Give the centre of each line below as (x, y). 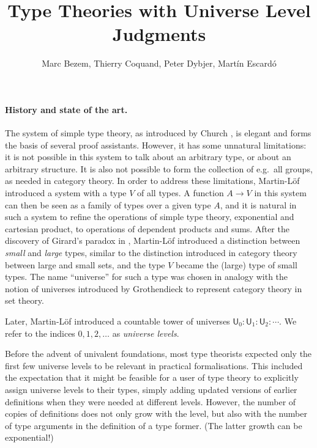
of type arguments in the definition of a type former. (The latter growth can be (154, 425)
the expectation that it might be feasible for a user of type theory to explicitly (152, 377)
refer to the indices (40, 333)
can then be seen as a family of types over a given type (108, 204)
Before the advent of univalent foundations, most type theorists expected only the (158, 354)
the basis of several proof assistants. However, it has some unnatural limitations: (156, 145)
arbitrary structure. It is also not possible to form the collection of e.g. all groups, (159, 168)
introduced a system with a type (66, 193)
